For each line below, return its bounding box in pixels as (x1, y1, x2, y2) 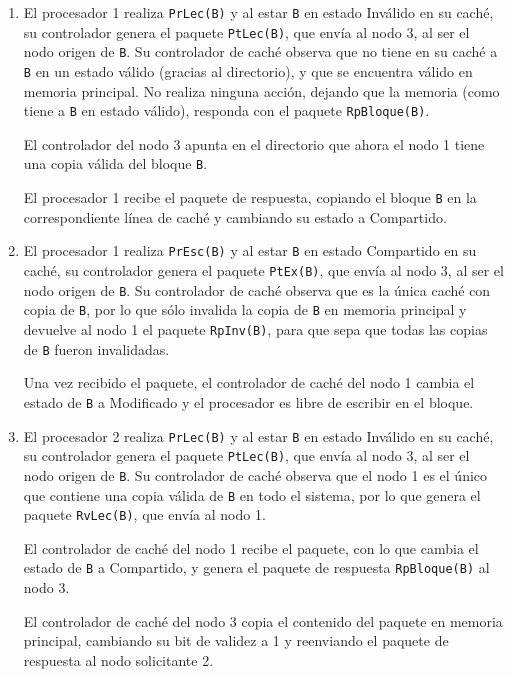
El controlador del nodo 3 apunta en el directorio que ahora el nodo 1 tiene (23, 133, 485, 154)
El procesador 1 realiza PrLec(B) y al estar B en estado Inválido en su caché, (23, 2, 494, 22)
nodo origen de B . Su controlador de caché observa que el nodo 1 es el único (23, 464, 488, 485)
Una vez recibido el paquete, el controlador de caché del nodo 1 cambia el (23, 372, 475, 393)
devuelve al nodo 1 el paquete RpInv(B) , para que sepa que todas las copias (23, 319, 488, 339)
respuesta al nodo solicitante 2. (23, 649, 214, 670)
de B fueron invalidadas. (23, 338, 170, 359)
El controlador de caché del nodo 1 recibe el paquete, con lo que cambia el (23, 537, 479, 558)
